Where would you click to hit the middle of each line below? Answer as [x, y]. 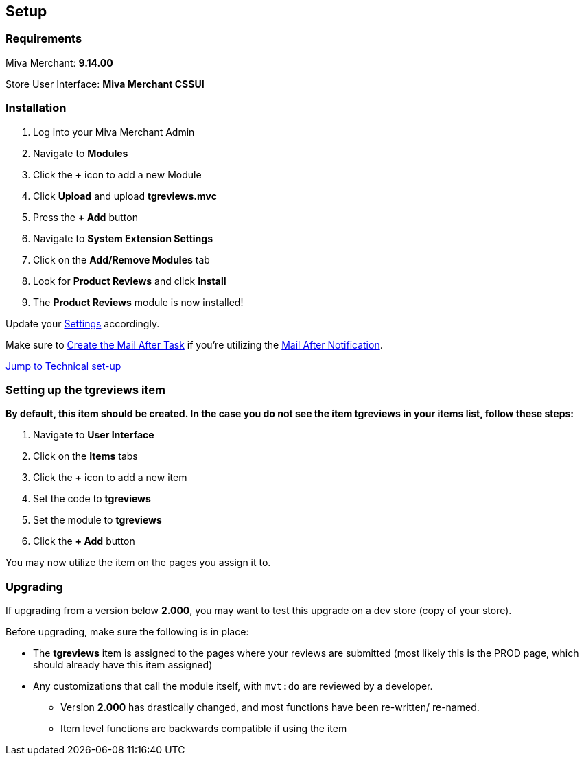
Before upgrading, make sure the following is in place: [127, 632]
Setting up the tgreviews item [85, 389]
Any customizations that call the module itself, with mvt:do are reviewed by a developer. [233, 686]
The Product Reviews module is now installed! [138, 302]
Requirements [44, 39]
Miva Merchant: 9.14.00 [59, 62]
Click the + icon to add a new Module [117, 174]
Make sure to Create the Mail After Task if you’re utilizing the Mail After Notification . [194, 344]
